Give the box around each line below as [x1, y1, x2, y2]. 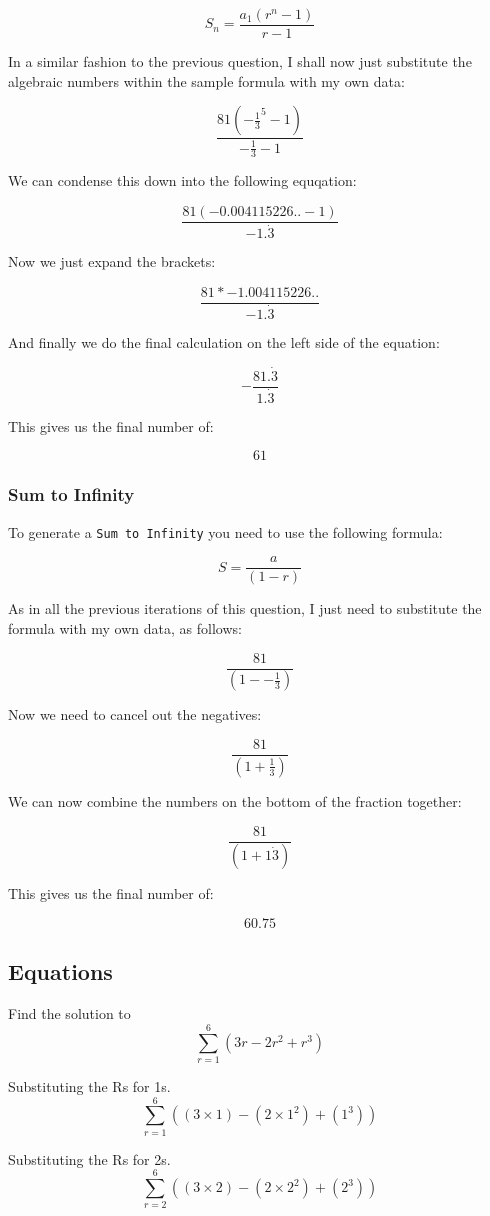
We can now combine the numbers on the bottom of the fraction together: [8, 790, 462, 811]
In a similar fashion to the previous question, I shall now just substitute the [8, 51, 472, 72]
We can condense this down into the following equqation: [8, 170, 357, 191]
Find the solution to [8, 1003, 131, 1024]
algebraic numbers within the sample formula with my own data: [8, 70, 405, 91]
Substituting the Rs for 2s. [8, 1148, 171, 1169]
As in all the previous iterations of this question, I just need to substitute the [8, 598, 482, 619]
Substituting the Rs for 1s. [8, 1075, 171, 1096]
